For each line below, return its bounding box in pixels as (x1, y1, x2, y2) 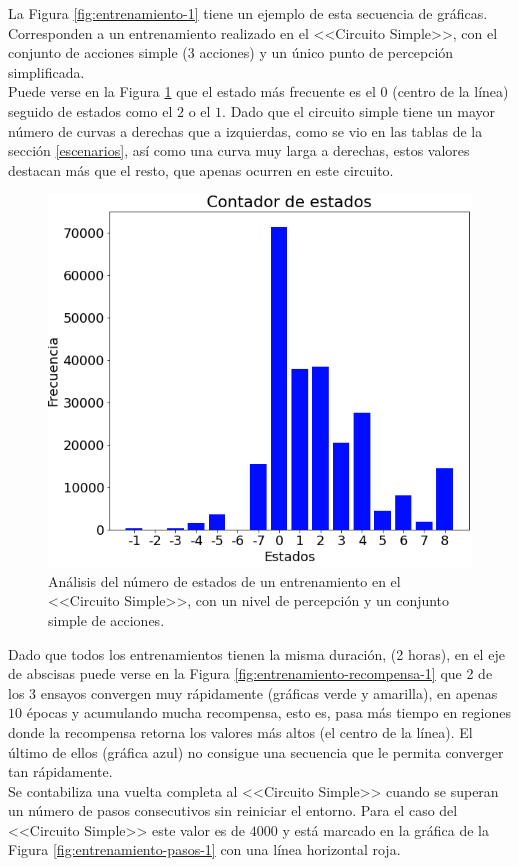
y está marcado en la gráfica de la (282, 819, 490, 840)
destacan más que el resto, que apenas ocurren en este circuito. (8, 159, 394, 180)
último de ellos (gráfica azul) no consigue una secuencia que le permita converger (8, 741, 504, 762)
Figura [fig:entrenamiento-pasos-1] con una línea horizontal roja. (8, 839, 401, 860)
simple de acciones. (48, 609, 165, 630)
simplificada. (8, 61, 85, 82)
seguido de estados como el (8, 100, 173, 121)
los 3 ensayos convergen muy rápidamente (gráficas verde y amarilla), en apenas (8, 682, 498, 703)
